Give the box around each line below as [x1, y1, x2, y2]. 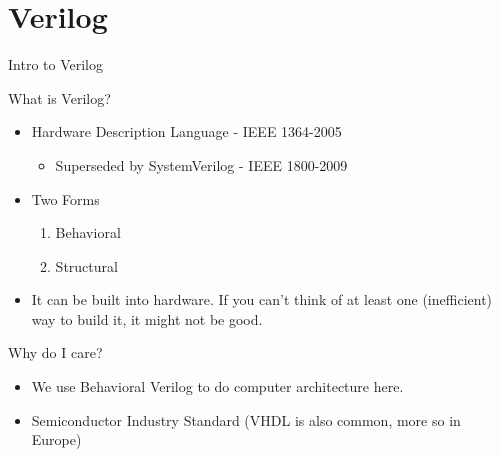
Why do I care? [8, 342, 103, 363]
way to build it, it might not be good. [31, 308, 263, 329]
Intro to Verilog [8, 54, 103, 75]
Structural [55, 255, 118, 276]
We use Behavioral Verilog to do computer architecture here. [31, 376, 404, 397]
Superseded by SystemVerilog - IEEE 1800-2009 [55, 154, 348, 175]
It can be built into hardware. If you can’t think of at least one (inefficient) [31, 289, 493, 310]
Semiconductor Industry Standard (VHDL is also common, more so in [31, 409, 461, 430]
